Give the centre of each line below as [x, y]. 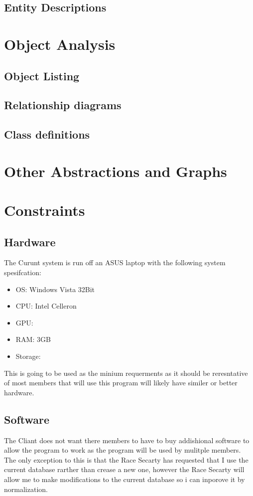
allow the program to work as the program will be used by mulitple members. [123, 450]
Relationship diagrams [63, 105]
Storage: [28, 356]
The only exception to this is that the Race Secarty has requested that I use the [126, 459]
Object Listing [42, 76]
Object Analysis [60, 44]
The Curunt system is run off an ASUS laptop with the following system [115, 262]
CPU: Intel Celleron [46, 306]
